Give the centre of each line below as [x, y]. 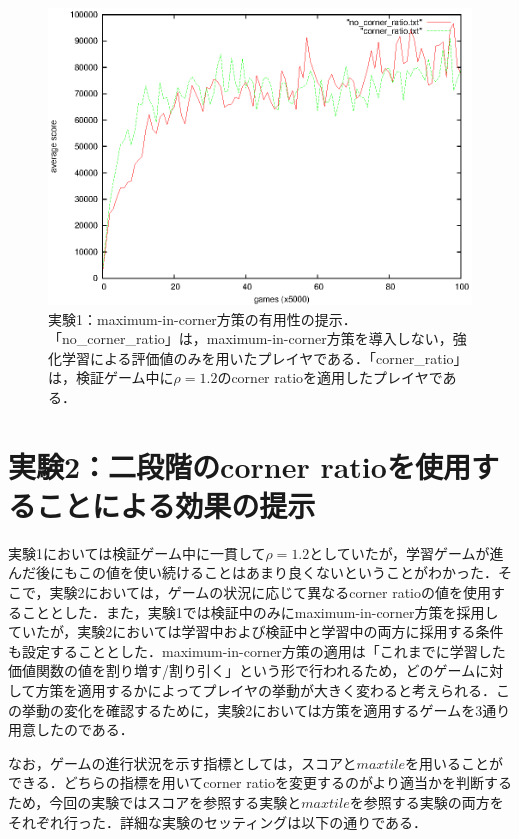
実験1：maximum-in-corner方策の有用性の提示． [202, 318]
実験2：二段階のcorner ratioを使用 [239, 465]
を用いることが [453, 762]
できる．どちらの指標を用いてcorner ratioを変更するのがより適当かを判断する [260, 782]
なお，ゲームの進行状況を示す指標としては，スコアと [182, 762]
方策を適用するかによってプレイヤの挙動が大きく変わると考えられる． [266, 690]
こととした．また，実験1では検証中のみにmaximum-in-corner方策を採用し [260, 611]
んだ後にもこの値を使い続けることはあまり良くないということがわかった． [253, 572]
